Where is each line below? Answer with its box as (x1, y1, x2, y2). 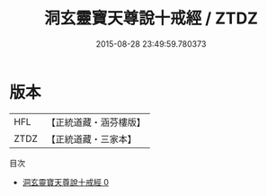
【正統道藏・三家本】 (46, 132, 138, 145)
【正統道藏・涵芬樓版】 (46, 116, 147, 129)
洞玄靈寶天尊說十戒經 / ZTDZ (43, 8, 259, 29)
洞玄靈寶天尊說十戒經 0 (22, 176, 110, 187)
